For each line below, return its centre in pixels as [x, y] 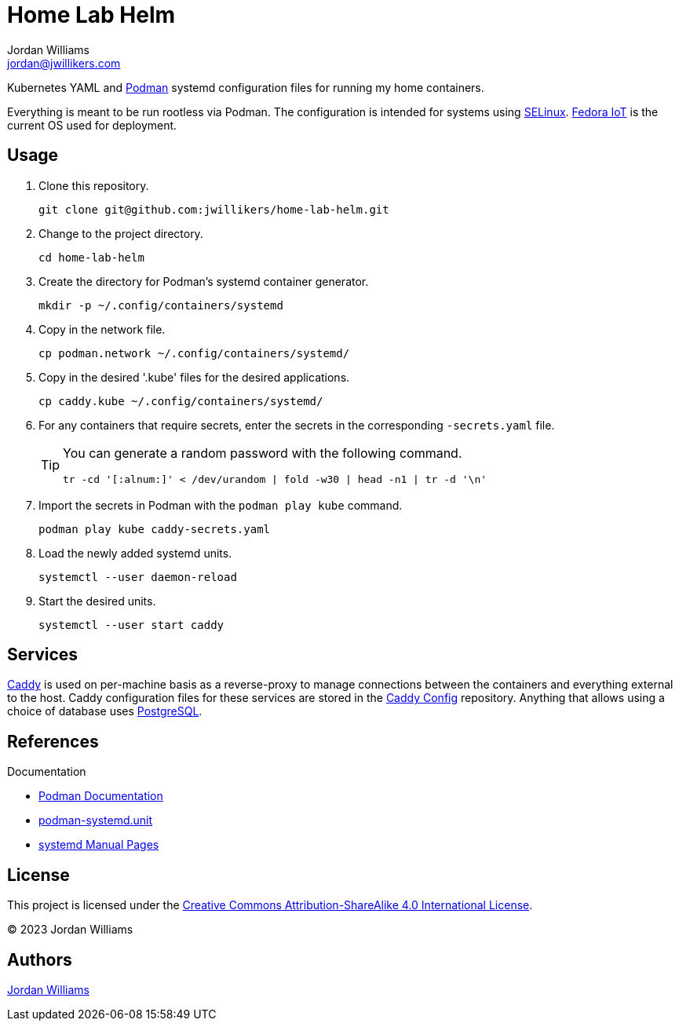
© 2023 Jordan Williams [70, 930]
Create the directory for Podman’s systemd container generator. [204, 281]
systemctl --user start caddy [131, 625]
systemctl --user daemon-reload [138, 577]
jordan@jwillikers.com [64, 63]
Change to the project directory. [121, 233]
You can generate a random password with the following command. [263, 453]
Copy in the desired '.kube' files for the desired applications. [194, 377]
